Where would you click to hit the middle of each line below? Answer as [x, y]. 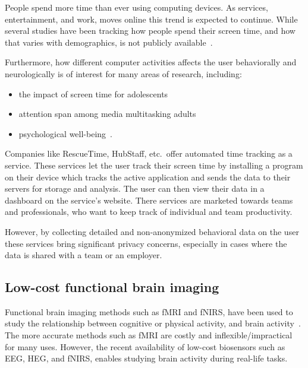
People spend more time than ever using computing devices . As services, [136, 7]
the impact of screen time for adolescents [93, 93]
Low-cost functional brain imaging [112, 287]
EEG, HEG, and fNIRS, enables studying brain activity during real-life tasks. [146, 358]
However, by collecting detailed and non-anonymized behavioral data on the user [152, 231]
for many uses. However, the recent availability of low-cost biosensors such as [145, 346]
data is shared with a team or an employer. [84, 255]
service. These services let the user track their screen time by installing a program [154, 165]
